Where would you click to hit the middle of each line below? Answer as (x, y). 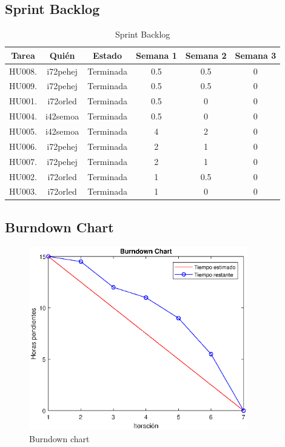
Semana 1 (156, 55)
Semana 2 (206, 55)
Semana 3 (256, 55)
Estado (108, 55)
